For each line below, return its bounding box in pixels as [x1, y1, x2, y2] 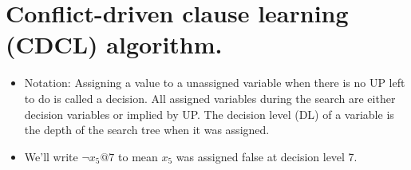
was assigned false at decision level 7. [176, 148, 358, 164]
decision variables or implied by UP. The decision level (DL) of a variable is [24, 105, 394, 122]
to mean [118, 148, 158, 164]
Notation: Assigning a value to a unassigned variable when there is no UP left [24, 74, 405, 91]
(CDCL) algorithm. [6, 28, 223, 61]
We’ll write [24, 148, 78, 164]
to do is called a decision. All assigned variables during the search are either [24, 89, 396, 106]
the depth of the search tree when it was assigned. [24, 121, 270, 138]
